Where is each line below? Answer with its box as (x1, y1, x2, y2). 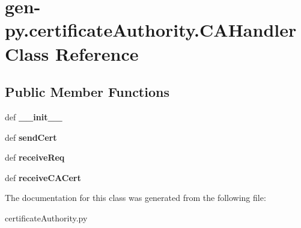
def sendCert (5, 131, 57, 143)
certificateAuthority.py (5, 211, 88, 224)
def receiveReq (5, 151, 65, 164)
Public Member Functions (5, 82, 169, 101)
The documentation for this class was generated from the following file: (5, 191, 266, 204)
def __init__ (5, 110, 62, 123)
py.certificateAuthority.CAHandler (5, 17, 297, 42)
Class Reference (5, 41, 139, 66)
